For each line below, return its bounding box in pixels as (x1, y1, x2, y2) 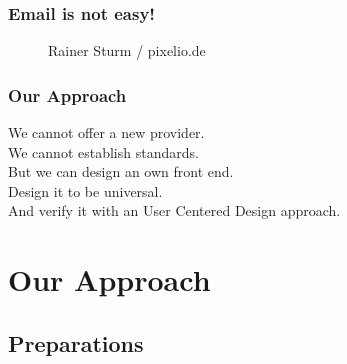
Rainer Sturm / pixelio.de (48, 40, 206, 61)
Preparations (8, 327, 144, 358)
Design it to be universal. (8, 180, 163, 201)
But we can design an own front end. (8, 161, 234, 182)
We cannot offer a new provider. (8, 122, 205, 143)
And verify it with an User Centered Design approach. (8, 200, 341, 221)
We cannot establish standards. (8, 141, 199, 162)
